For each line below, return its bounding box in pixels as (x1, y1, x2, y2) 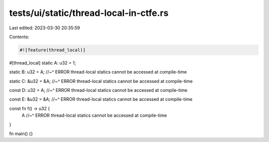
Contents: (9, 34, 29, 40)
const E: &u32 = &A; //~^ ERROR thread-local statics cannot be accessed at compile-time (9, 96, 193, 102)
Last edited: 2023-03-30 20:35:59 (9, 25, 80, 31)
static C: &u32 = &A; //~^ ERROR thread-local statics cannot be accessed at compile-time (9, 78, 193, 84)
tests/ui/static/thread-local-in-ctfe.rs (9, 7, 169, 18)
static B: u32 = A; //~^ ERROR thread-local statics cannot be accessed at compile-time (9, 69, 187, 75)
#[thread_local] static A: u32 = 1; (9, 60, 76, 66)
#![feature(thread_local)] (19, 47, 86, 53)
